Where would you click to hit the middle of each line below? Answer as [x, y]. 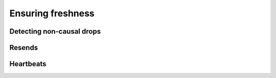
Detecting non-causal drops [55, 31]
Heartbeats [28, 64]
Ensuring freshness [52, 13]
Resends [24, 48]
